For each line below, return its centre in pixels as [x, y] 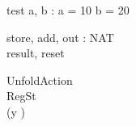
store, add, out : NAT [60, 37]
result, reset [36, 53]
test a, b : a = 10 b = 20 [68, 10]
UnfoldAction [40, 80]
